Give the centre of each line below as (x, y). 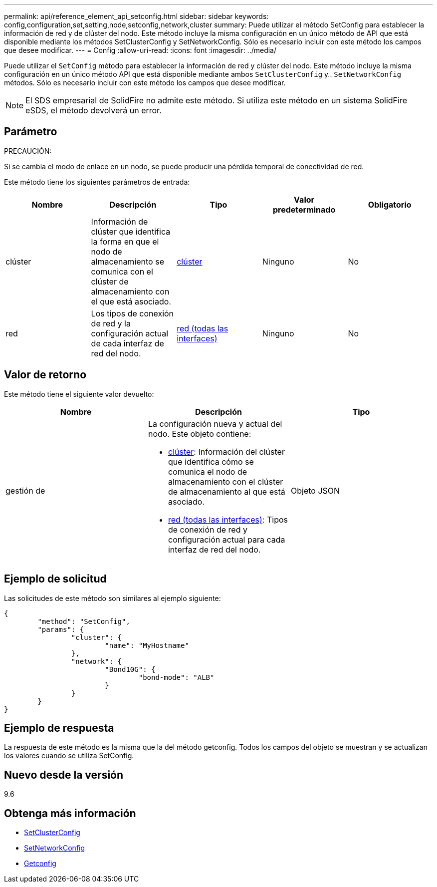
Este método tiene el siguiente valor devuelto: (79, 394)
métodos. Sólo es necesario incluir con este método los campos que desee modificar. (145, 83)
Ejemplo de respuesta (59, 728)
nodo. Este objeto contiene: (200, 434)
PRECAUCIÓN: (28, 151)
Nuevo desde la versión (64, 775)
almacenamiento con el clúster (225, 481)
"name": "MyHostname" (147, 645)
